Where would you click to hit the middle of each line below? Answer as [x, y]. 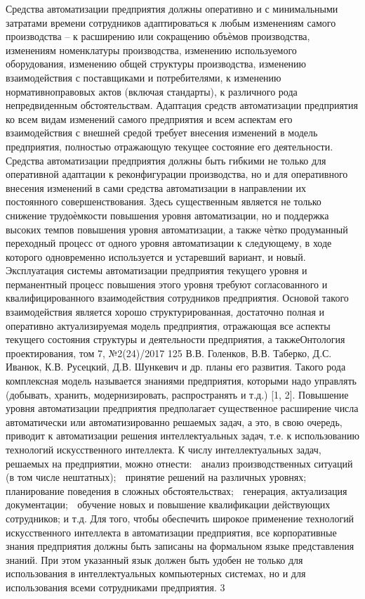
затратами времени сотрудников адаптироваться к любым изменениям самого [171, 22]
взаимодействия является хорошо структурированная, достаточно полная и [165, 312]
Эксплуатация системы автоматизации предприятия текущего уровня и [157, 270]
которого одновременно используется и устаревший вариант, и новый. [156, 256]
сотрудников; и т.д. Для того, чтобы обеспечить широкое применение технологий [180, 518]
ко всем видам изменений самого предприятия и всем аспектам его [149, 118]
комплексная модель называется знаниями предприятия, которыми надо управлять [181, 381]
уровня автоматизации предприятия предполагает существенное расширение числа [182, 408]
